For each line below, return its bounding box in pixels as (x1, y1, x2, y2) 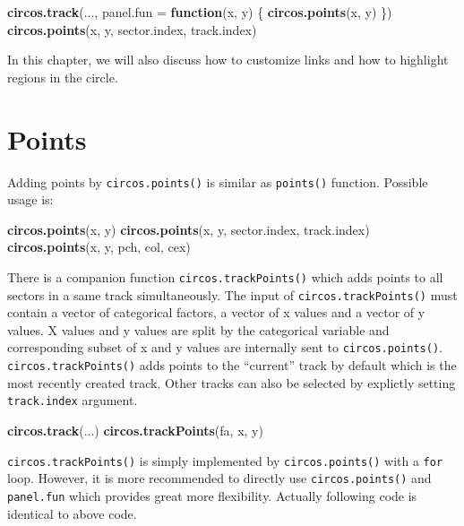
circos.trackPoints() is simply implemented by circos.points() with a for (7, 451, 443, 470)
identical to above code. (7, 504, 137, 522)
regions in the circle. (7, 67, 118, 86)
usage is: (7, 190, 54, 209)
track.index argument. (7, 391, 138, 410)
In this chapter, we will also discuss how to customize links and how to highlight (7, 50, 449, 69)
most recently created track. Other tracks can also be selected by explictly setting (7, 373, 456, 392)
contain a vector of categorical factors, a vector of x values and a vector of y (7, 303, 425, 322)
